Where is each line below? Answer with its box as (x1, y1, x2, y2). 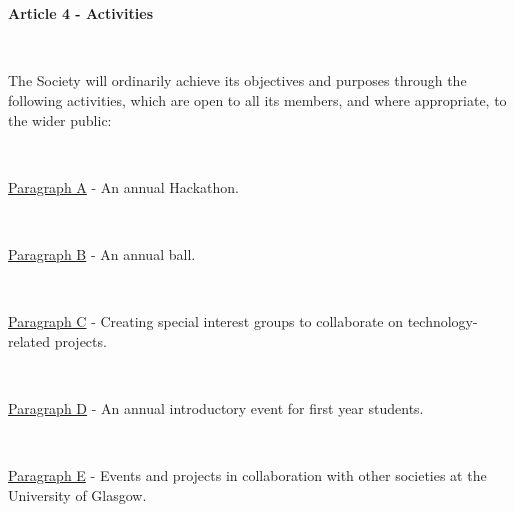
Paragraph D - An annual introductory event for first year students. (8, 397, 424, 418)
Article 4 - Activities (8, 3, 154, 24)
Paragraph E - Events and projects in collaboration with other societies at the (8, 465, 487, 486)
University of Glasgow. (8, 484, 147, 505)
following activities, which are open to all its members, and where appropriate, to (8, 89, 507, 110)
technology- (407, 311, 478, 332)
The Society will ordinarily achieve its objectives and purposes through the (8, 70, 467, 91)
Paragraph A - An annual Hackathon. (8, 176, 239, 197)
